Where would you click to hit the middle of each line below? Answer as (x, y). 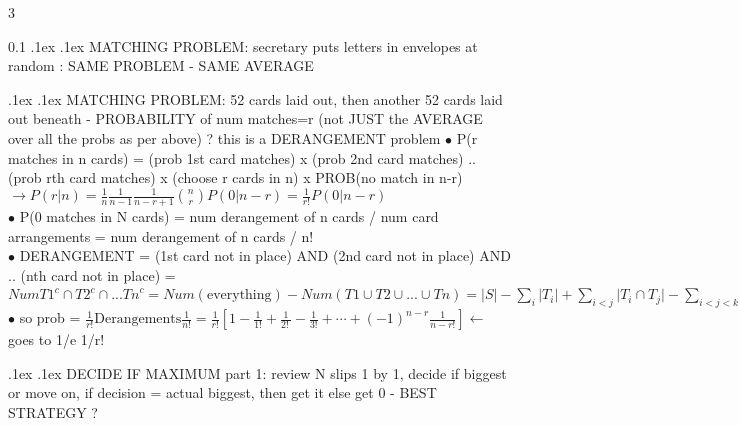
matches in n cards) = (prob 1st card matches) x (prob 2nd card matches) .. (242, 157)
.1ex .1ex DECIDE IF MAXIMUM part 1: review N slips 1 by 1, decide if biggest (257, 372)
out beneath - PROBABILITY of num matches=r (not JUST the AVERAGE (245, 118)
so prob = (50, 317)
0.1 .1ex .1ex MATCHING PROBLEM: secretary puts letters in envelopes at (243, 45)
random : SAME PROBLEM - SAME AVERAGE (161, 65)
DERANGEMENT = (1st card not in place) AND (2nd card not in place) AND (265, 255)
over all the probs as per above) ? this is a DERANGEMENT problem (224, 137)
